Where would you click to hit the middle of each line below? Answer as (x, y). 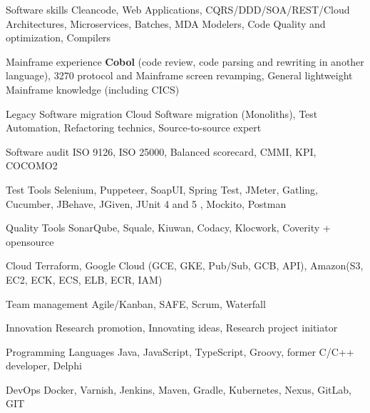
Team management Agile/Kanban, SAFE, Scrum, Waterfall (136, 303)
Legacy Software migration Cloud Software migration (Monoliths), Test (162, 113)
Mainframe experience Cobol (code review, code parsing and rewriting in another (185, 61)
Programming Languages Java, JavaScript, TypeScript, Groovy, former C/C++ (180, 351)
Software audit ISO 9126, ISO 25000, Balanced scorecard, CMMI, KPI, (161, 151)
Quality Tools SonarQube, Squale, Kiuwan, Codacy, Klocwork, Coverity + (168, 228)
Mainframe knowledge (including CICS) (93, 89)
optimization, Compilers (58, 38)
